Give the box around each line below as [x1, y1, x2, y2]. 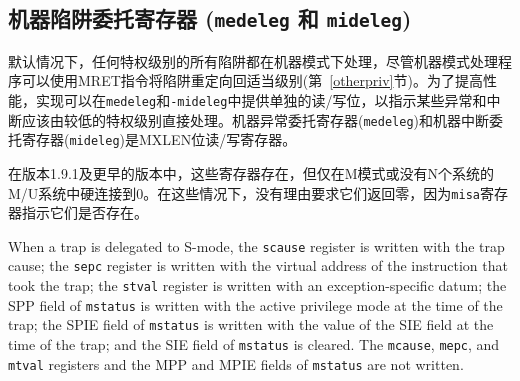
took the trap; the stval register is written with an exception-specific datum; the [8, 275, 507, 296]
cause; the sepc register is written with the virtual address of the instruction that [8, 255, 508, 276]
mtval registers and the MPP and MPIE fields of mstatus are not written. [8, 353, 464, 374]
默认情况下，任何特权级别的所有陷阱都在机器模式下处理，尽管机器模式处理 [8, 50, 498, 71]
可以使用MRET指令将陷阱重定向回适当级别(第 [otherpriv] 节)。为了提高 [21, 70, 483, 91]
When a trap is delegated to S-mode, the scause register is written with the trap [8, 235, 505, 256]
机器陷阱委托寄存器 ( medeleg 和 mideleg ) [8, 3, 412, 34]
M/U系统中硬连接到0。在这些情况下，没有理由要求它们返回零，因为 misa [8, 182, 480, 203]
